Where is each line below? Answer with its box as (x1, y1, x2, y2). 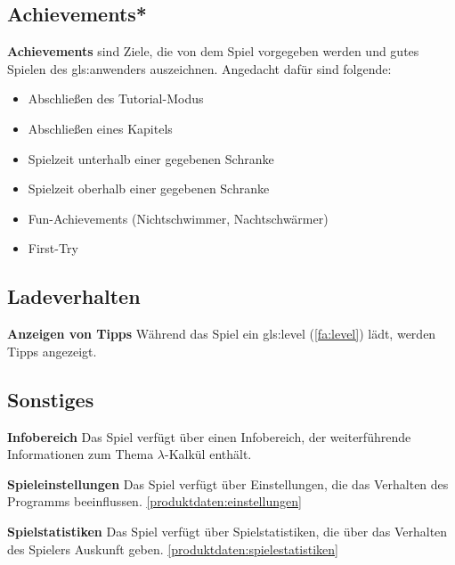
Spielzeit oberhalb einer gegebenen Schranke (28, 179, 270, 198)
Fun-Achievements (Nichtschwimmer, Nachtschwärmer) (28, 209, 329, 227)
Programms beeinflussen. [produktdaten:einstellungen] (7, 492, 302, 511)
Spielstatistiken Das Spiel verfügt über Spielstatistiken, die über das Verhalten (7, 521, 448, 540)
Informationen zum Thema (7, 445, 154, 463)
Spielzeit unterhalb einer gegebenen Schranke (28, 149, 274, 168)
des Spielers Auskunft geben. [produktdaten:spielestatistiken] (7, 539, 338, 558)
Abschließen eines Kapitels (28, 119, 173, 137)
